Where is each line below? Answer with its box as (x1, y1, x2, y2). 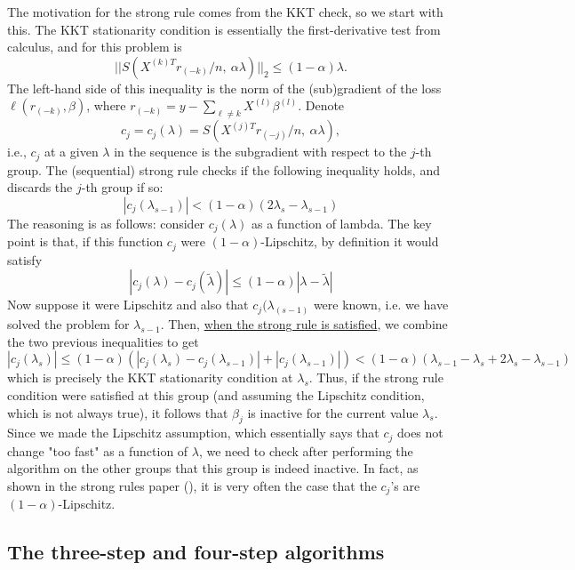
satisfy (7, 250, 43, 269)
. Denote (298, 96, 345, 115)
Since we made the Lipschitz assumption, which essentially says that (7, 423, 379, 442)
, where (86, 96, 126, 115)
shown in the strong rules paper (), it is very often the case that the (7, 476, 377, 494)
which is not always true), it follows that (7, 403, 228, 421)
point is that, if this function (7, 232, 164, 251)
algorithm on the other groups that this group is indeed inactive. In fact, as (7, 459, 419, 478)
